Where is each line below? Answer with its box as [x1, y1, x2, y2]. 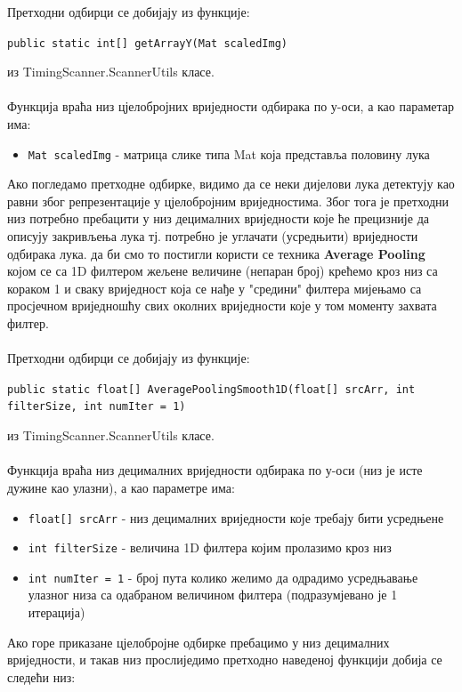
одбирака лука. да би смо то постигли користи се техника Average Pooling [7, 244, 426, 262]
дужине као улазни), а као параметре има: [7, 478, 235, 496]
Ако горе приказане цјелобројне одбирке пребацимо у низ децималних [7, 632, 390, 651]
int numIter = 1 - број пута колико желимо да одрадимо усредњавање [28, 567, 418, 586]
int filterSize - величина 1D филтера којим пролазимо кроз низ [28, 538, 392, 557]
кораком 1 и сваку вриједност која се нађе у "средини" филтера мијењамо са [7, 278, 422, 297]
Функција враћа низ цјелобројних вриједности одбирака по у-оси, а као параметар [7, 97, 454, 116]
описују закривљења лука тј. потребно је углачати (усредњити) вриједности [7, 227, 418, 245]
